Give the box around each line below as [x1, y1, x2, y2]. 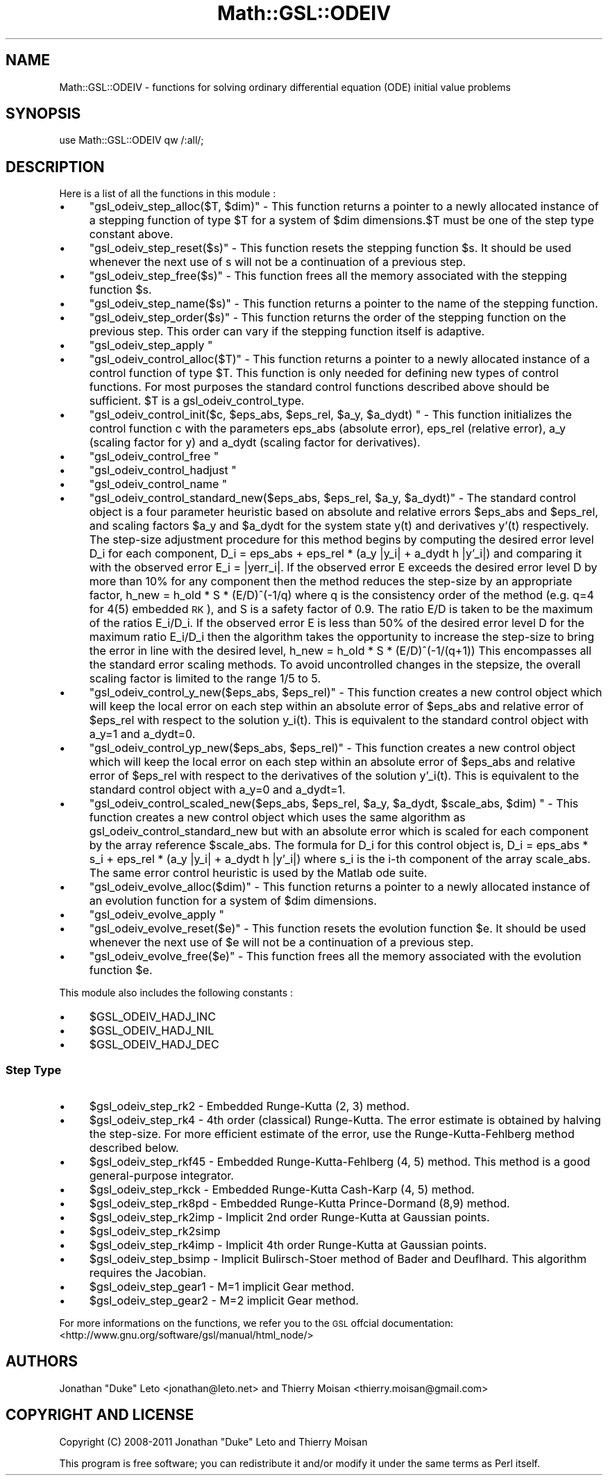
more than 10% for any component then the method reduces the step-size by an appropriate [89, 574, 573, 589]
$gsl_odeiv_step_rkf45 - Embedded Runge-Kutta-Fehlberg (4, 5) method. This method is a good [89, 1155, 591, 1169]
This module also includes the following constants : [59, 987, 294, 999]
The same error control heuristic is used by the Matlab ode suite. [89, 866, 428, 880]
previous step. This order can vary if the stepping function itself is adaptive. [89, 324, 485, 339]
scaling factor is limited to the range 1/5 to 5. [89, 671, 321, 686]
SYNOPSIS [6, 105, 81, 123]
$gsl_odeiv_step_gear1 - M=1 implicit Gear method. [89, 1280, 355, 1294]
